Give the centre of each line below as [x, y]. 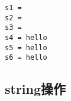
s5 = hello [26, 48]
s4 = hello [26, 37]
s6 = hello [26, 58]
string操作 [35, 89]
